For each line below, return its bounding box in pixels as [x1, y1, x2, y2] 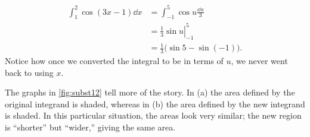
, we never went [231, 55, 288, 67]
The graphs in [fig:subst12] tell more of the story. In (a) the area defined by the [5, 86, 295, 98]
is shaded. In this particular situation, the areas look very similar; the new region [5, 109, 302, 122]
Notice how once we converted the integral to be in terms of [5, 55, 224, 67]
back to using [5, 66, 54, 78]
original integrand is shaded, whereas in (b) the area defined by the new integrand [5, 97, 305, 110]
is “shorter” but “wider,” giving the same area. [5, 121, 176, 133]
